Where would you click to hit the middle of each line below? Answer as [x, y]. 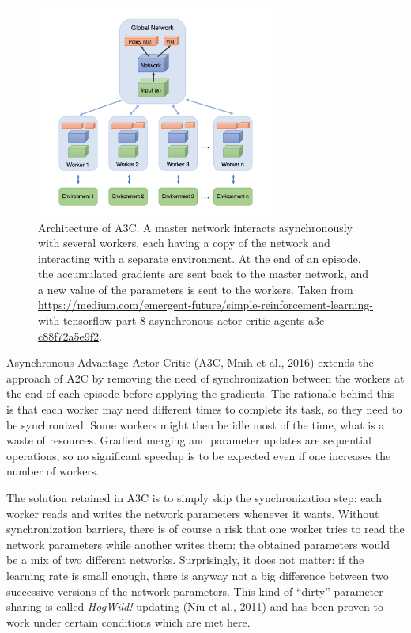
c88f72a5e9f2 [68, 336]
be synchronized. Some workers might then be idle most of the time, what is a [196, 424]
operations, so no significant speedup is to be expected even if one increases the [199, 455]
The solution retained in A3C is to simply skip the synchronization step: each [194, 498]
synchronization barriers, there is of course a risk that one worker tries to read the [205, 529]
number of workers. [53, 471]
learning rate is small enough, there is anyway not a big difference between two [198, 575]
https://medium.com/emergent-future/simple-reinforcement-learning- [205, 305]
